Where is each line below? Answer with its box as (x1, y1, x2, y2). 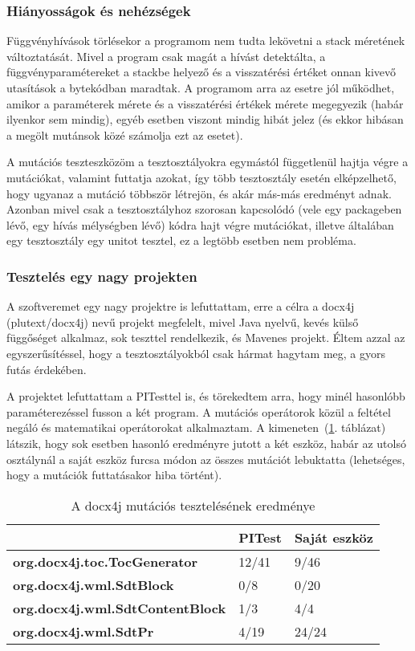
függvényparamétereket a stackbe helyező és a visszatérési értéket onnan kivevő (6, 63, 397, 80)
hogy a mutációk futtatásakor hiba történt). (6, 466, 222, 483)
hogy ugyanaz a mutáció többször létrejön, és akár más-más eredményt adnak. (6, 185, 392, 201)
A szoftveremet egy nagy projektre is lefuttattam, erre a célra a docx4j (6, 298, 355, 315)
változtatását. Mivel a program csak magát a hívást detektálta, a (6, 47, 326, 64)
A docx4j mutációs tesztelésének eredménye (71, 495, 315, 515)
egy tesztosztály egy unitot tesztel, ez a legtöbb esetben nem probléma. (6, 232, 356, 249)
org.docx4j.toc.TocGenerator (13, 551, 198, 571)
